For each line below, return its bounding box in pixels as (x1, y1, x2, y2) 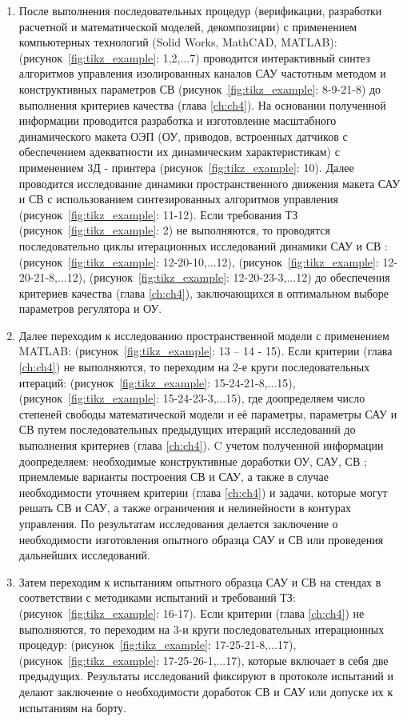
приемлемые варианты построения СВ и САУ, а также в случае (18, 468, 329, 485)
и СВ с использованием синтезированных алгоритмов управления (18, 190, 338, 207)
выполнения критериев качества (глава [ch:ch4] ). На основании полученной (18, 96, 386, 113)
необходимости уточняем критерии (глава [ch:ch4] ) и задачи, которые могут (18, 483, 388, 500)
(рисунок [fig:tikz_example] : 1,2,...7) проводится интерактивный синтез (18, 49, 370, 66)
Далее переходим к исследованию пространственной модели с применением (18, 326, 389, 343)
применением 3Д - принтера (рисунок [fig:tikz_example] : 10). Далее (18, 158, 354, 175)
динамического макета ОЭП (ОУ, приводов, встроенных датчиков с (18, 127, 348, 144)
